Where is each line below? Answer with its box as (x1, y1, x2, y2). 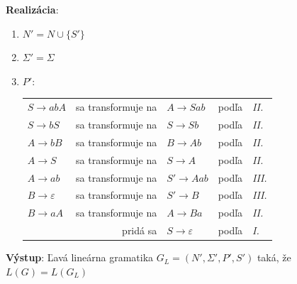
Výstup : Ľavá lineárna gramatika (6, 250, 154, 265)
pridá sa (122, 223, 157, 238)
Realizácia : (6, 2, 59, 16)
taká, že (257, 250, 291, 265)
